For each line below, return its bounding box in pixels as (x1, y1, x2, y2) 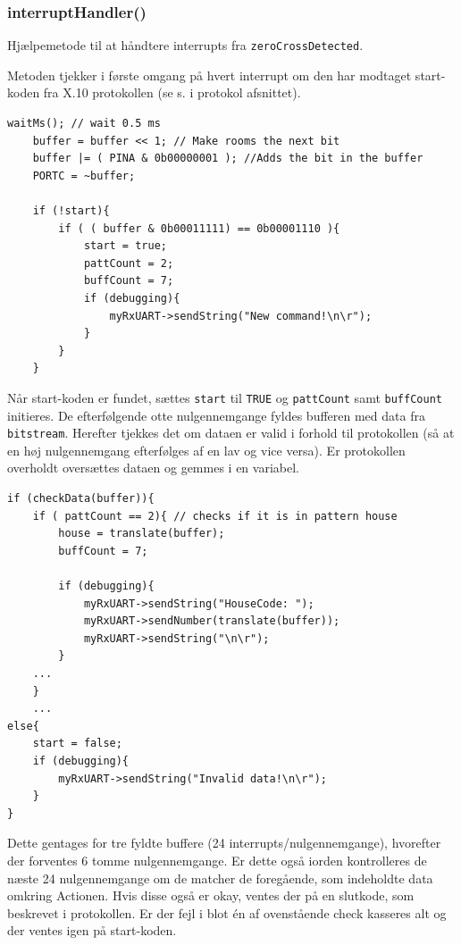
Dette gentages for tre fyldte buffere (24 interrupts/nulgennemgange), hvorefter (7, 833, 441, 852)
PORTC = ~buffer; (32, 169, 136, 182)
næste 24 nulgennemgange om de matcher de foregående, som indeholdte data (7, 868, 433, 887)
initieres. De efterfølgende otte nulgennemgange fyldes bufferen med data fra (7, 406, 425, 424)
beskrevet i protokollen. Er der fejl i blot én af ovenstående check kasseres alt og (7, 903, 447, 922)
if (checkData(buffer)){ (7, 492, 155, 506)
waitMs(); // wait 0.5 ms (7, 117, 161, 130)
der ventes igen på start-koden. (7, 921, 177, 940)
